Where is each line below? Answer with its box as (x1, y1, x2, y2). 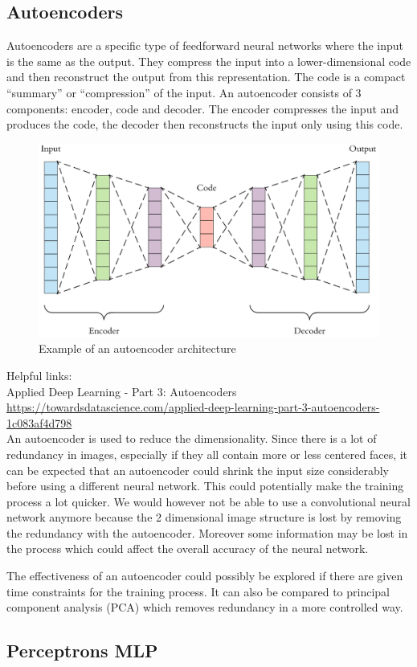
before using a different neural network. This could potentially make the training (6, 477, 404, 494)
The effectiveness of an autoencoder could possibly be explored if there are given (6, 567, 403, 584)
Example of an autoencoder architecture (39, 340, 236, 357)
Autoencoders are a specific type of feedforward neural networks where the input (6, 37, 404, 54)
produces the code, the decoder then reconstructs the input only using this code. (6, 116, 403, 133)
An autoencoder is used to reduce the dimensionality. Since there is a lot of (6, 430, 377, 447)
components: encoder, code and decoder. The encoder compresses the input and (6, 100, 399, 117)
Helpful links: (6, 366, 72, 383)
